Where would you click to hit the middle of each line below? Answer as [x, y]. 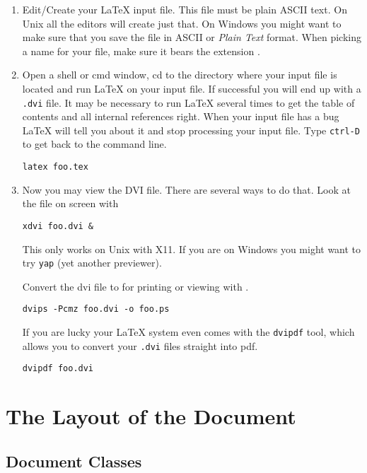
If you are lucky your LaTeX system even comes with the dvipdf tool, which [188, 332]
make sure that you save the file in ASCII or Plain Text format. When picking [192, 37]
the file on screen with [70, 203]
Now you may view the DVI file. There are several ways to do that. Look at [186, 189]
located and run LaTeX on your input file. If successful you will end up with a [192, 88]
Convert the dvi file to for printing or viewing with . [135, 286]
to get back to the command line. [94, 144]
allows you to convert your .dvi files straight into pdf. [140, 345]
